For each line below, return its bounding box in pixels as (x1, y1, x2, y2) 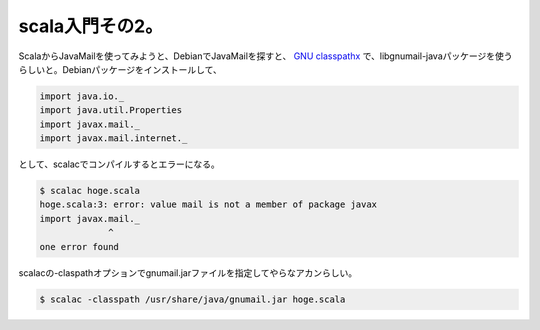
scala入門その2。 (18, 15, 164, 37)
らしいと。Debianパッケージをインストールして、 (18, 63, 222, 75)
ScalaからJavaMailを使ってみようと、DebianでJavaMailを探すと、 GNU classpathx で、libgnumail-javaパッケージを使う (18, 50, 513, 62)
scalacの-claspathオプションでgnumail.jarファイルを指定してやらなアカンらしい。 (18, 266, 358, 279)
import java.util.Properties (39, 105, 183, 116)
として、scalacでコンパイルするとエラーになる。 (18, 158, 220, 170)
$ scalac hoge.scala (39, 185, 140, 197)
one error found (39, 241, 120, 252)
